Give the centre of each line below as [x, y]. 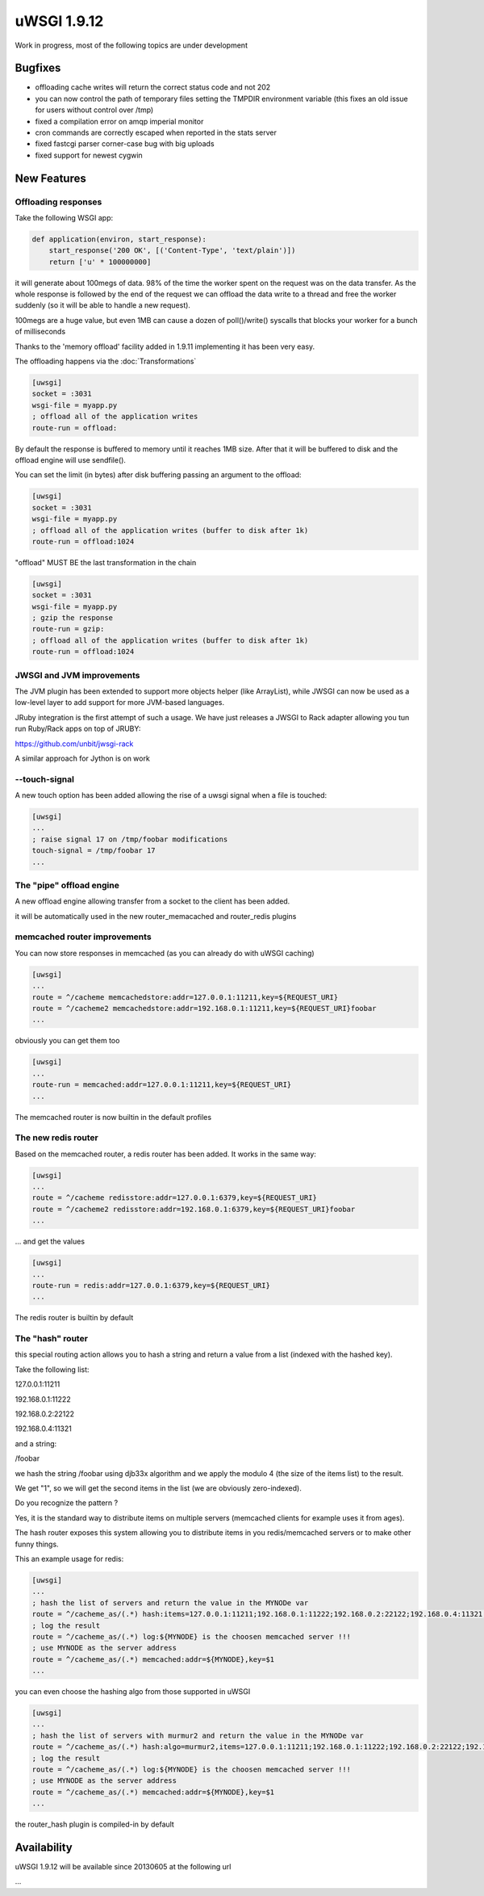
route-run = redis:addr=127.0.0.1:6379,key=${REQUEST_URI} [151, 1285]
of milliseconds [40, 332]
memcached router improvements [83, 937]
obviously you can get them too [67, 1041]
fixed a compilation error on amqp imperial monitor [119, 121]
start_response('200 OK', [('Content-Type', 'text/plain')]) [172, 251]
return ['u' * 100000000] [100, 262]
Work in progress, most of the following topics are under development [131, 45]
